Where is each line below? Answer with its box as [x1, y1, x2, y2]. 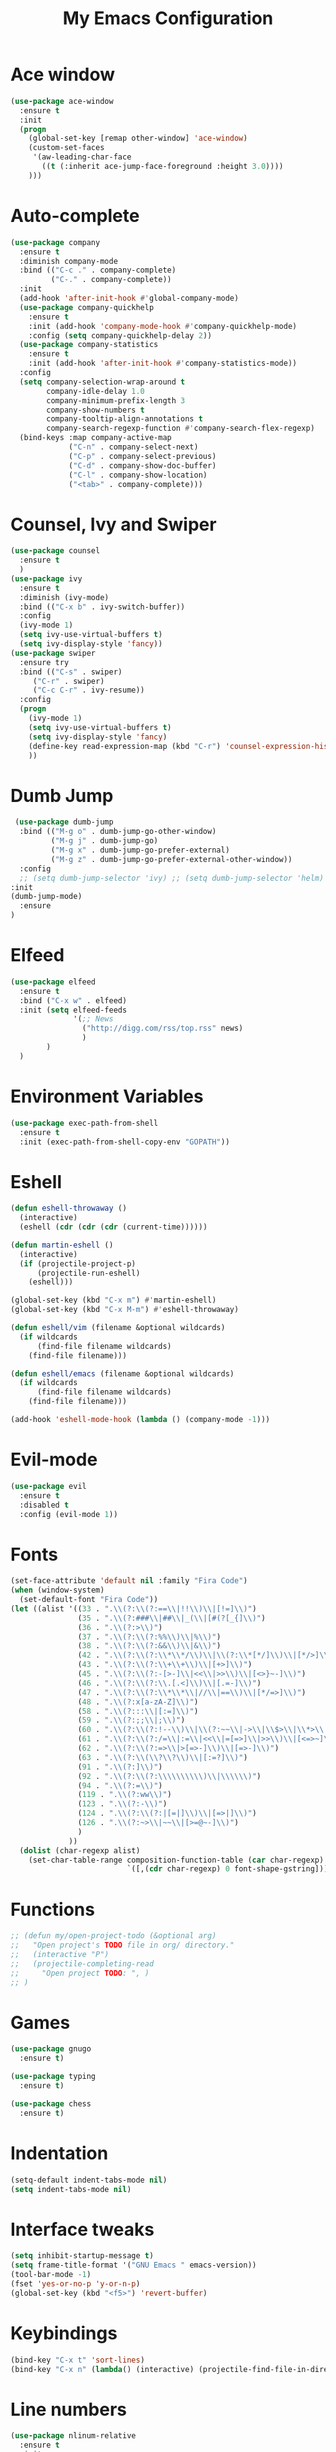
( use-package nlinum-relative [10, 2431, 137, 2441]
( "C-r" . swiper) [32, 676, 105, 686]
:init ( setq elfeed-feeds [19, 1005, 128, 1015]
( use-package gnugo [10, 2044, 92, 2054]
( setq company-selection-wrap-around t [19, 377, 186, 387]
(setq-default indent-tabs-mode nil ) [10, 2175, 168, 2185]
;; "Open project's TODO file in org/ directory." [10, 1940, 235, 1951]
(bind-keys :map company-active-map [19, 433, 172, 443]
